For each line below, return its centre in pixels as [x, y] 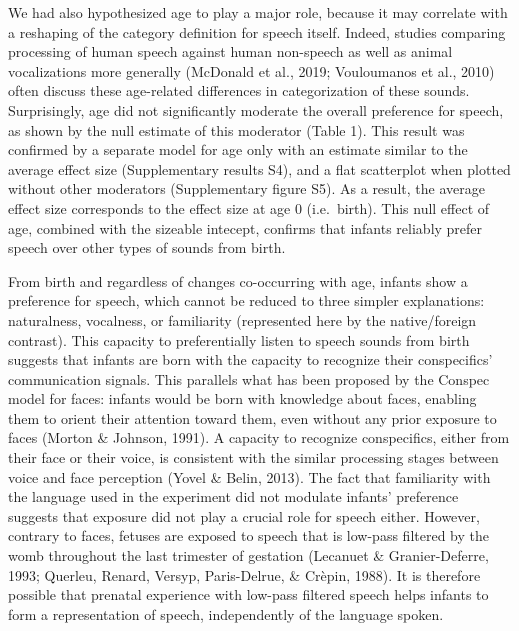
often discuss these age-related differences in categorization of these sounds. [239, 90]
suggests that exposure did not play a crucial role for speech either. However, [244, 515]
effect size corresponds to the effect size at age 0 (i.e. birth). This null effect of [249, 207]
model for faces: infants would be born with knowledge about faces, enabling [242, 398]
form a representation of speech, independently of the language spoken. [226, 613]
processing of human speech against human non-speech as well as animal [230, 51]
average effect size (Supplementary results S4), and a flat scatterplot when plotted [259, 168]
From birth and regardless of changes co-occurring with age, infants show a [238, 280]
